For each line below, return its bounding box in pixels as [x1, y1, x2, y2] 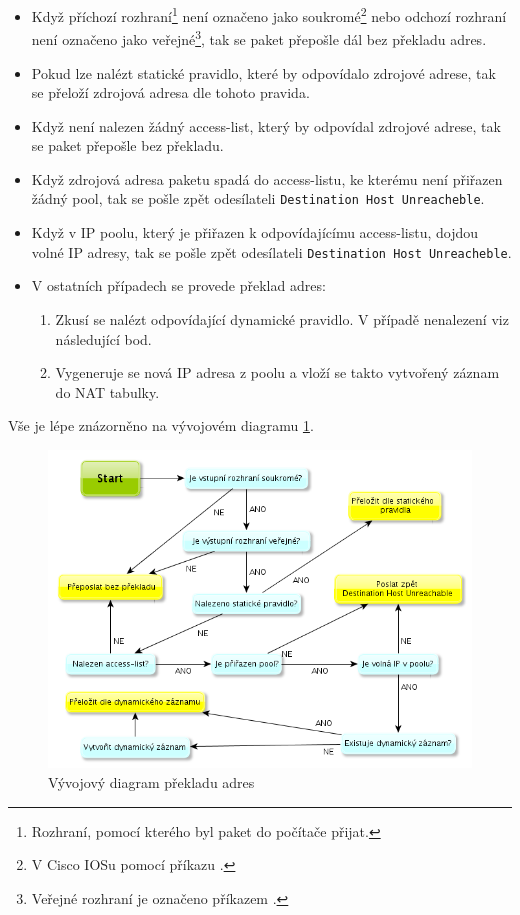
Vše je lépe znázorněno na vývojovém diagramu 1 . [8, 415, 314, 436]
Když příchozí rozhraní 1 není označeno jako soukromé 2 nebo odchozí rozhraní [31, 3, 507, 26]
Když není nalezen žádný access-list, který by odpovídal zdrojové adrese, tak [31, 115, 501, 136]
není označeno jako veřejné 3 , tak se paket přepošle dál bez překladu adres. [31, 26, 487, 49]
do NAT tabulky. [55, 381, 160, 402]
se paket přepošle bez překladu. [31, 135, 224, 156]
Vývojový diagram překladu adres [48, 772, 255, 793]
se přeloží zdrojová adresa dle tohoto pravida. [31, 82, 310, 103]
